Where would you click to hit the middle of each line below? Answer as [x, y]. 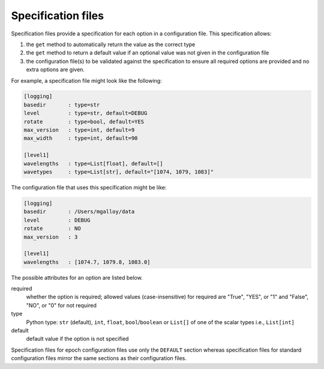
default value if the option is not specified [77, 339]
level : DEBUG [57, 220]
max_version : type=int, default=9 [79, 130]
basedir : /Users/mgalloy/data [79, 212]
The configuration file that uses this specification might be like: [89, 187]
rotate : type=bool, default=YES [84, 122]
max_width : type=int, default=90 [81, 138]
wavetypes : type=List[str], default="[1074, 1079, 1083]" [119, 172]
